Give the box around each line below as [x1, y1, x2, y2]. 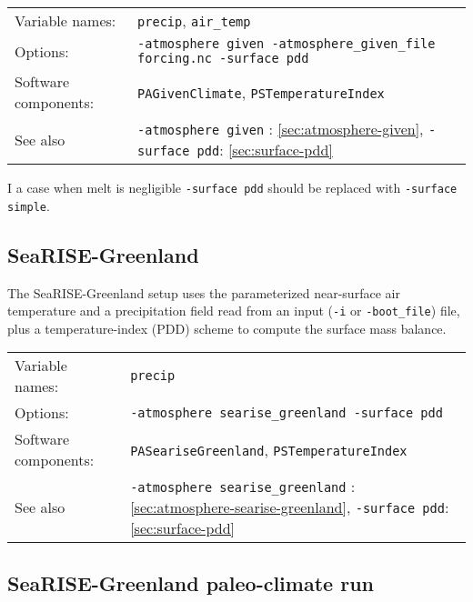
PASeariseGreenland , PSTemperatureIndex [130, 438, 408, 460]
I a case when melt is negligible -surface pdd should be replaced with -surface [7, 178, 458, 196]
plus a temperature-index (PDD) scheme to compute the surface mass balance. [7, 318, 447, 337]
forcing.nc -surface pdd [137, 51, 309, 65]
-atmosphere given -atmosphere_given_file [137, 36, 436, 51]
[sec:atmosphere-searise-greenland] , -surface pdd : [130, 497, 449, 518]
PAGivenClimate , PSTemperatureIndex [137, 81, 385, 103]
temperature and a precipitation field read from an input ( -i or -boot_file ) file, [7, 301, 460, 320]
